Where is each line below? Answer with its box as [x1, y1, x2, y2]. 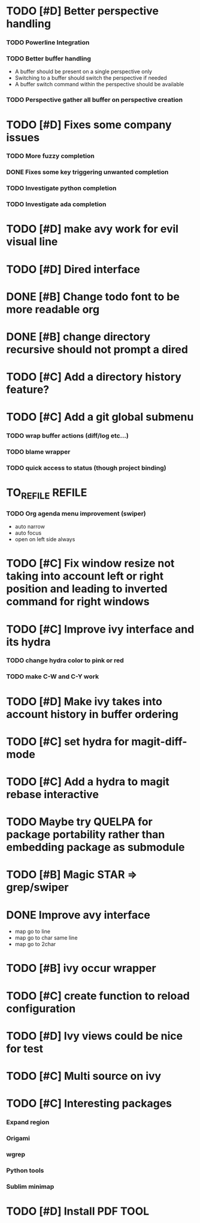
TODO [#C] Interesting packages [6, 1097, 172, 1110]
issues [6, 131, 40, 144]
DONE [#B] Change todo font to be [6, 289, 180, 303]
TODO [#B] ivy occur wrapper [6, 962, 157, 975]
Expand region [6, 1118, 50, 1127]
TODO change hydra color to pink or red [6, 656, 124, 665]
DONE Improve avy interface [6, 908, 151, 922]
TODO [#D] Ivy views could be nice [6, 1029, 183, 1043]
